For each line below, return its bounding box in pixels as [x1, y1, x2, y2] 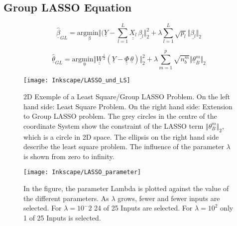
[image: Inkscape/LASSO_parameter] [23, 169, 141, 176]
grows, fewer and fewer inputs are [118, 193, 220, 203]
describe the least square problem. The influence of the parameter [23, 141, 224, 152]
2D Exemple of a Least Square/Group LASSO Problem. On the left [23, 91, 231, 102]
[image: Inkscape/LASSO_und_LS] [23, 77, 130, 84]
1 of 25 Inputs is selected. [23, 212, 101, 223]
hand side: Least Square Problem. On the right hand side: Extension [23, 101, 233, 111]
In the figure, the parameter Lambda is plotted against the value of [23, 183, 229, 194]
